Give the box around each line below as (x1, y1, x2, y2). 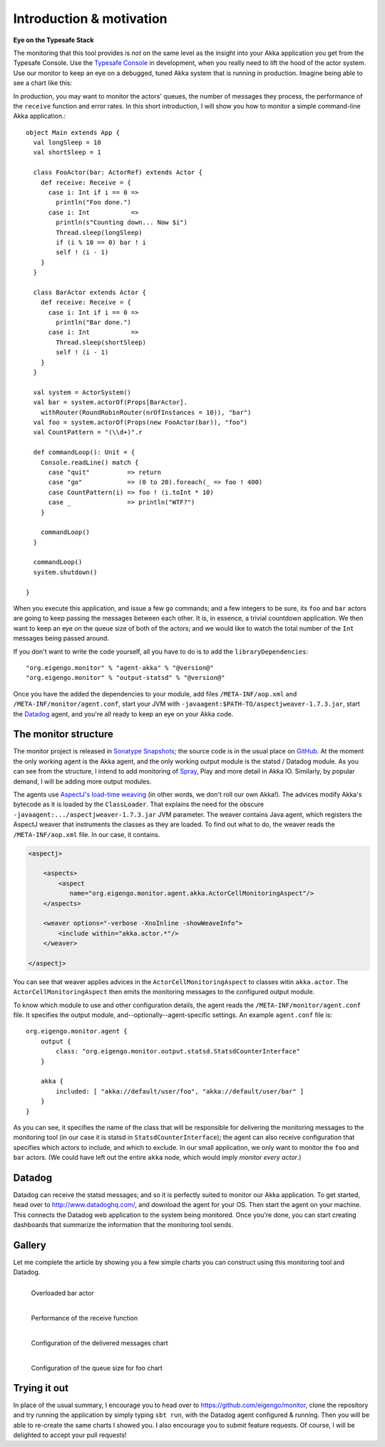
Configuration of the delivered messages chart (31, 1338, 168, 1347)
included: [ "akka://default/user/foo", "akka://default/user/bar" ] (56, 1087, 304, 1096)
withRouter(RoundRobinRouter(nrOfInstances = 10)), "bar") (40, 408, 252, 416)
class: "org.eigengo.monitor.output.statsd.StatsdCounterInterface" (56, 1047, 301, 1056)
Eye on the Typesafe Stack (13, 36, 94, 44)
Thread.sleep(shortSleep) (56, 338, 146, 346)
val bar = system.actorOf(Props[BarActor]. (33, 399, 188, 406)
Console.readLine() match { (40, 458, 139, 466)
